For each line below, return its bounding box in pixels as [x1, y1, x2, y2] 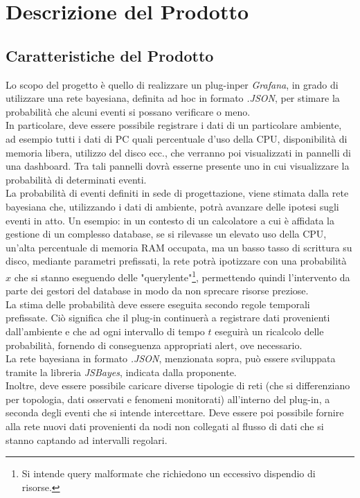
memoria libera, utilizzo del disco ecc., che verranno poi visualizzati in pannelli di [6, 145, 351, 159]
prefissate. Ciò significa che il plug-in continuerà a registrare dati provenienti [6, 310, 330, 325]
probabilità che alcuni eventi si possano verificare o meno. [6, 104, 251, 118]
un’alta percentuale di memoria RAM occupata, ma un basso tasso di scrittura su [6, 240, 352, 254]
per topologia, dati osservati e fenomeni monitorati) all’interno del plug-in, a [6, 391, 330, 406]
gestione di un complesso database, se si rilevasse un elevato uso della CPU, [6, 226, 327, 241]
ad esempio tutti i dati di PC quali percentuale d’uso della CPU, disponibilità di [6, 131, 348, 145]
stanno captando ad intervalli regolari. [6, 432, 168, 447]
